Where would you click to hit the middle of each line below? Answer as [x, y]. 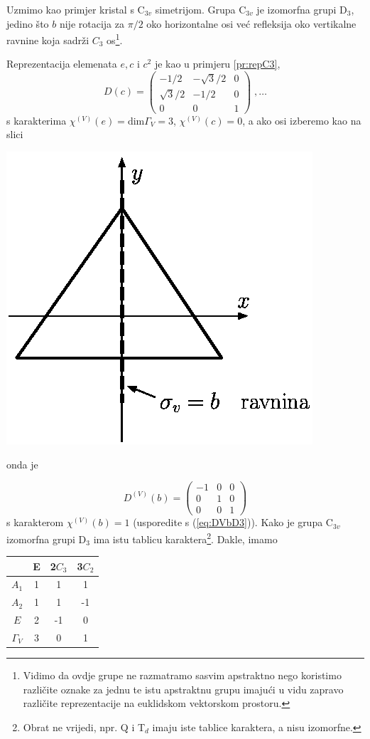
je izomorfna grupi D [302, 9]
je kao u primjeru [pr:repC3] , [217, 64]
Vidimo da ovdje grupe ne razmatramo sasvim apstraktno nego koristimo [182, 675]
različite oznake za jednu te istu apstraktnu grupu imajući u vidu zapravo [183, 689]
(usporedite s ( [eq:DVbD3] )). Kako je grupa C [233, 522]
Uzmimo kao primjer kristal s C [76, 9]
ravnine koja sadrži [48, 40]
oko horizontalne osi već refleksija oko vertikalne [251, 23]
